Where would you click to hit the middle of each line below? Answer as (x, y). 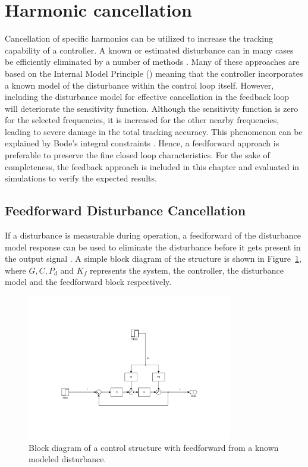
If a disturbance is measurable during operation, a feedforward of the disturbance (153, 235)
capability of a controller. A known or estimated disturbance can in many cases (149, 50)
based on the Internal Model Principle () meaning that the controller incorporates (154, 73)
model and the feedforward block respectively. (88, 282)
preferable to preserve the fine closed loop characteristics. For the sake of (137, 155)
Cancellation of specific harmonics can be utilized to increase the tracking (139, 38)
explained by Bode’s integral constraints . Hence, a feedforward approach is (142, 143)
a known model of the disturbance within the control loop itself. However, (139, 85)
